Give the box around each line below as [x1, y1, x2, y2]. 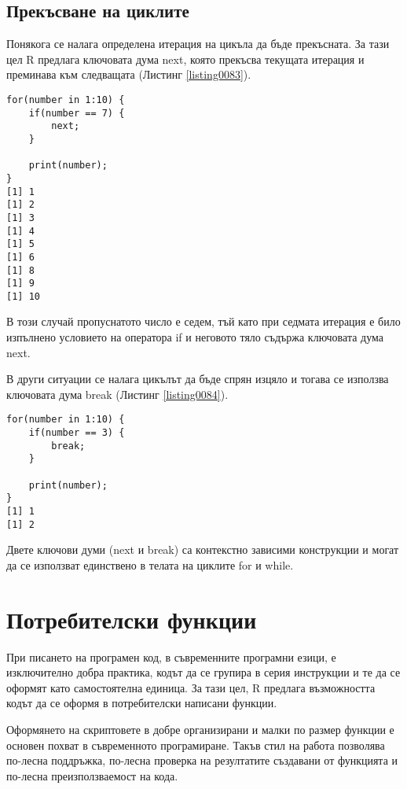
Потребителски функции [6, 603, 257, 635]
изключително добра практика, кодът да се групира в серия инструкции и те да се [6, 664, 401, 680]
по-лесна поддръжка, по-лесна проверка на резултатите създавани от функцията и [6, 752, 398, 769]
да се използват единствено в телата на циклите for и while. [6, 556, 294, 573]
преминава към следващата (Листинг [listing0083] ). [6, 66, 251, 83]
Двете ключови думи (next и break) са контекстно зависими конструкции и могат [6, 541, 399, 558]
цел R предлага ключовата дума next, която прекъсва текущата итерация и [6, 50, 365, 67]
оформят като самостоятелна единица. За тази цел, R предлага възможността [6, 679, 376, 695]
